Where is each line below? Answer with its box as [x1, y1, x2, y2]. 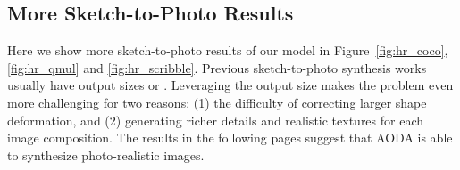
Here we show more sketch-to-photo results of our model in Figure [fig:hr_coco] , [7, 41, 448, 60]
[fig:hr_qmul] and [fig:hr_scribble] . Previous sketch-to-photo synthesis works [7, 58, 427, 77]
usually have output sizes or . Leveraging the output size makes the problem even [7, 76, 454, 94]
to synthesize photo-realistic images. [7, 145, 205, 164]
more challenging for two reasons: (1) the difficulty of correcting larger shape [7, 93, 427, 111]
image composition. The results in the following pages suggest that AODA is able [7, 128, 453, 147]
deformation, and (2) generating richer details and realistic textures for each [7, 110, 424, 129]
